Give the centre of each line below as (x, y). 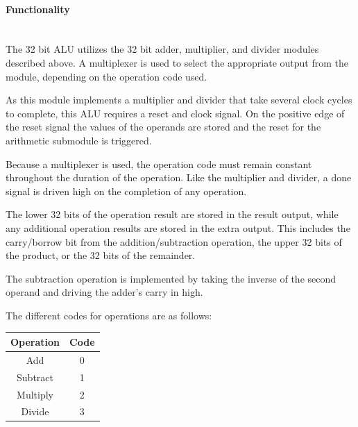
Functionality (38, 9)
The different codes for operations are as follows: (109, 315)
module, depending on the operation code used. (106, 76)
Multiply (35, 394)
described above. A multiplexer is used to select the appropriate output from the (177, 62)
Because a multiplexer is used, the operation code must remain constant (159, 164)
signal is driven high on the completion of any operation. (126, 191)
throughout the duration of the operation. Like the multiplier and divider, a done (179, 177)
